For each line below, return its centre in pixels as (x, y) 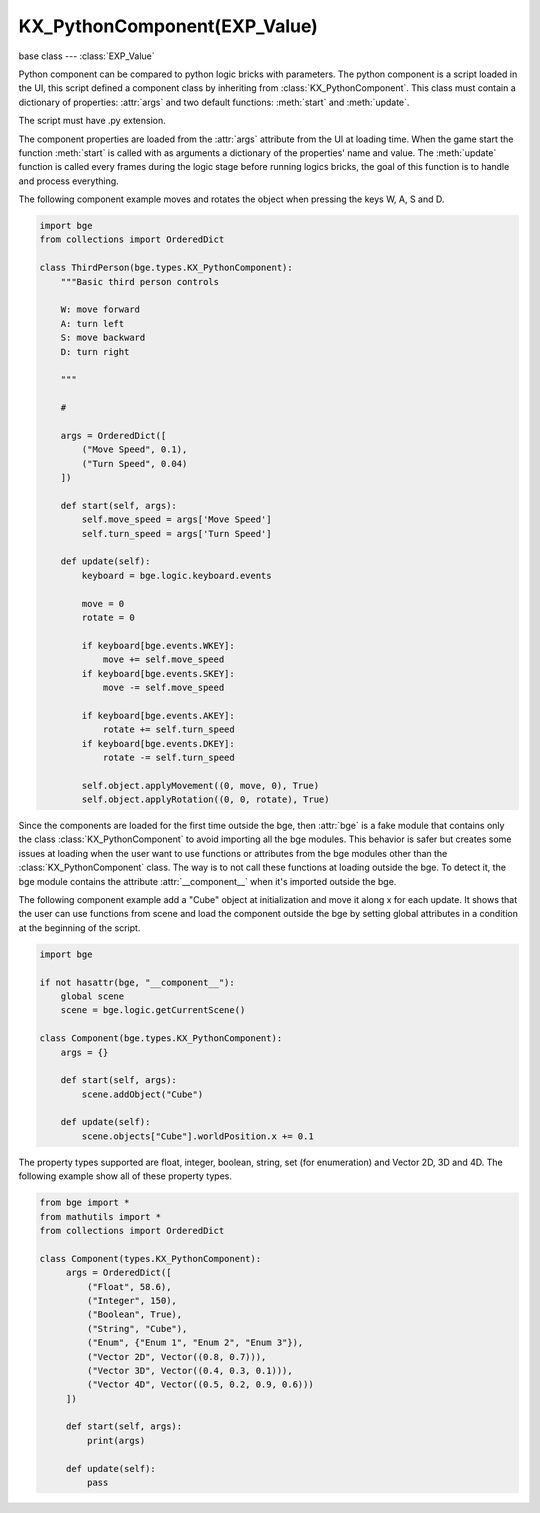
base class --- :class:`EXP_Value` (86, 56)
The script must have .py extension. (92, 121)
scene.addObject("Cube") (142, 1094)
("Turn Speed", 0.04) (134, 463)
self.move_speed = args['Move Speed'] (176, 519)
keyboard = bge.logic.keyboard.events (176, 575)
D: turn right (95, 351)
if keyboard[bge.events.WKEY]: (158, 645)
